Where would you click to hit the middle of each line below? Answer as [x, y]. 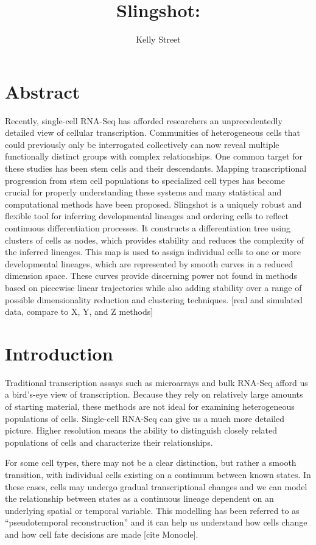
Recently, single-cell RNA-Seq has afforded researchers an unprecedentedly [144, 120]
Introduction [59, 353]
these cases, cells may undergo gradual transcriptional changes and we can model [156, 486]
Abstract [43, 91]
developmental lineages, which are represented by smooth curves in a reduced [149, 263]
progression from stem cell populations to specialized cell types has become [145, 180]
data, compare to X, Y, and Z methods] [79, 311]
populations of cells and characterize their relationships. [109, 442]
